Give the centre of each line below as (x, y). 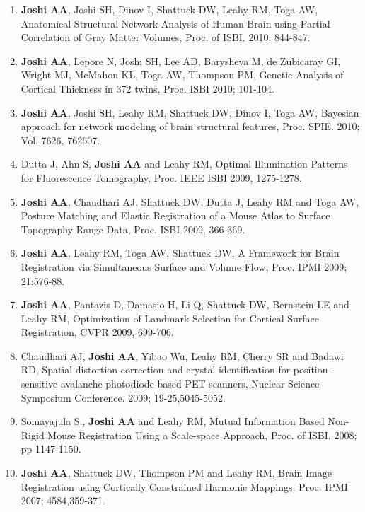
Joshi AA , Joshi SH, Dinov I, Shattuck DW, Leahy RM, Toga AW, (169, 9)
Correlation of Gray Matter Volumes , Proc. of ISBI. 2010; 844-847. (166, 37)
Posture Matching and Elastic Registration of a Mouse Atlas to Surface (175, 215)
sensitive (39, 384)
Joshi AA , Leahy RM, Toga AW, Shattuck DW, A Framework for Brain (180, 253)
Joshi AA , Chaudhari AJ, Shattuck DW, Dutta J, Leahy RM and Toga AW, (190, 201)
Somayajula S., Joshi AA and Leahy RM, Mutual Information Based (173, 421)
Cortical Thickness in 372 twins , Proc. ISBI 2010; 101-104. (147, 88)
